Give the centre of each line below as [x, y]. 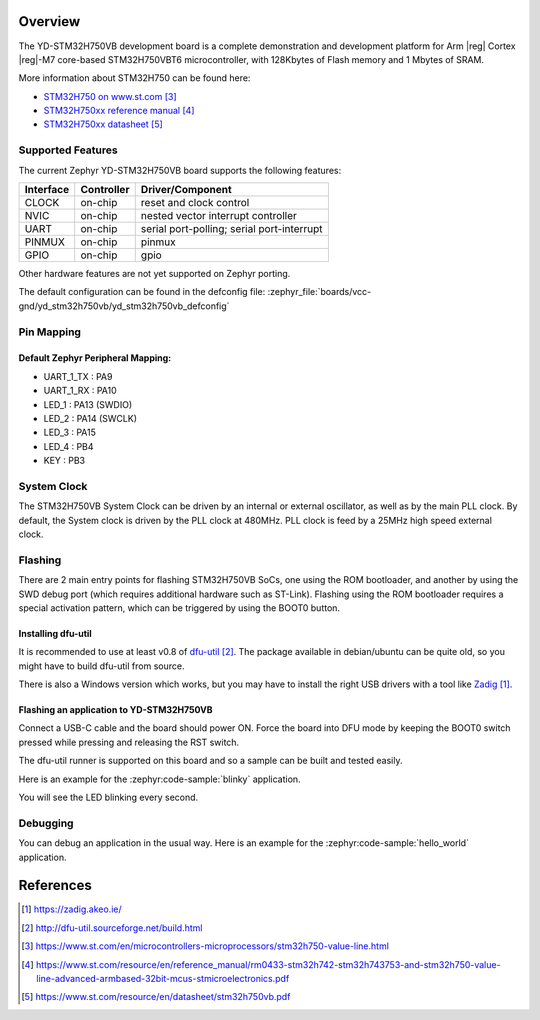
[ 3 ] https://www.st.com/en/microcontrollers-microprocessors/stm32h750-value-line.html [205, 946]
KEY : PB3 [64, 461]
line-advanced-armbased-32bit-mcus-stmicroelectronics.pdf [163, 979]
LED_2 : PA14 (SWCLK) [90, 418]
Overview [49, 21]
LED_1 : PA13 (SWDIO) [88, 404]
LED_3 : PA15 [70, 432]
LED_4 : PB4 [68, 446]
